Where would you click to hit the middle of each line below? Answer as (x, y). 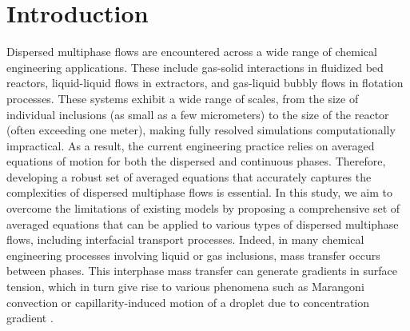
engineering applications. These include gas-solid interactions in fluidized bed (195, 67)
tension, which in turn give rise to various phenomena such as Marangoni (185, 287)
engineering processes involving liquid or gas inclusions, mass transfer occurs (193, 255)
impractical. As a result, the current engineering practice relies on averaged (191, 145)
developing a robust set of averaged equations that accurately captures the (189, 176)
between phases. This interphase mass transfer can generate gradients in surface (202, 271)
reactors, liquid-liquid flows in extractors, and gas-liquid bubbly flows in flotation (205, 83)
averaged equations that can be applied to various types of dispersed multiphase (203, 223)
